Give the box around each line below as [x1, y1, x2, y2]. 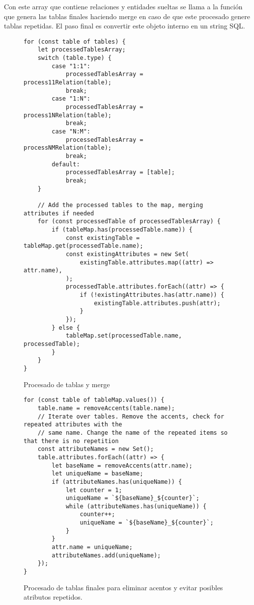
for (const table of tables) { [24, 38, 126, 45]
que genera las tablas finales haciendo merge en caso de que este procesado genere [4, 11, 251, 21]
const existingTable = [65, 234, 140, 241]
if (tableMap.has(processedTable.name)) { [52, 226, 193, 233]
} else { [52, 324, 80, 331]
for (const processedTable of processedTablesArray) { [37, 218, 221, 225]
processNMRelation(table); [24, 144, 112, 152]
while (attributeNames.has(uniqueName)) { [65, 502, 207, 510]
